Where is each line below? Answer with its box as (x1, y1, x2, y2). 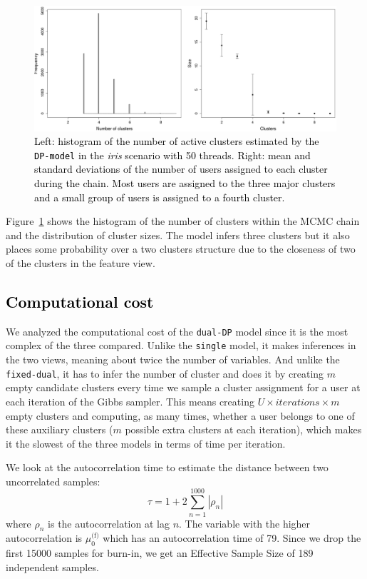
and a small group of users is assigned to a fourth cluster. (34, 189, 285, 204)
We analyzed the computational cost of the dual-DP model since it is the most (6, 323, 348, 338)
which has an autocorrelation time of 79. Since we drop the (103, 530, 361, 545)
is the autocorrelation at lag (48, 515, 170, 530)
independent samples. (6, 559, 99, 574)
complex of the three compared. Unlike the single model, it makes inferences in (6, 338, 356, 353)
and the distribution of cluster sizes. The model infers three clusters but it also (6, 227, 350, 242)
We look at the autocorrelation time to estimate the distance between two (6, 460, 329, 475)
